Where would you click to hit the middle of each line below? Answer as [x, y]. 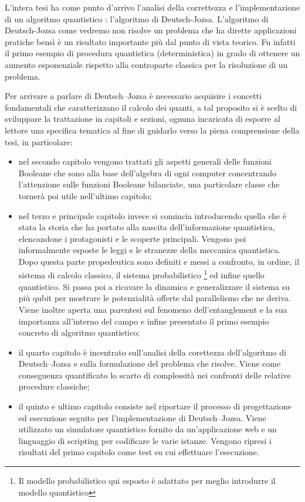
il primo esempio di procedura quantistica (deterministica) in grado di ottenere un [152, 53]
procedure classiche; [54, 386]
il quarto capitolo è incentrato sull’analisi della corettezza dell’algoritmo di [152, 352]
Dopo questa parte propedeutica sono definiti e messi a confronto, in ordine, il [159, 261]
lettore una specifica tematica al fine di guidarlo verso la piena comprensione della [152, 130]
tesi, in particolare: [39, 141]
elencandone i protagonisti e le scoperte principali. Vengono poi [132, 238]
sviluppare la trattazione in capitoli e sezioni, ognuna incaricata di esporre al [143, 119]
